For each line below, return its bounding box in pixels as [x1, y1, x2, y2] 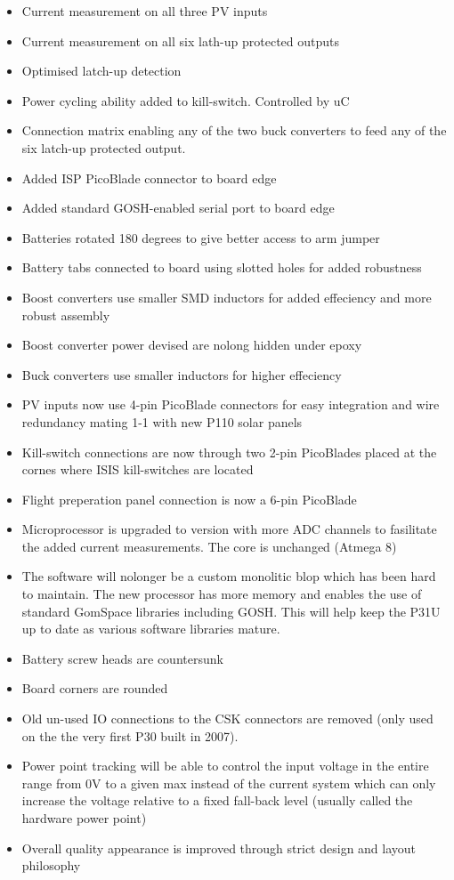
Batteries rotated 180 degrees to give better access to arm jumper [21, 228, 380, 246]
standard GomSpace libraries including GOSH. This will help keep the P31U [21, 601, 441, 620]
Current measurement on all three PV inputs [21, 2, 268, 20]
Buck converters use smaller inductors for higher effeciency [21, 365, 342, 383]
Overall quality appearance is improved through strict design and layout [21, 838, 417, 857]
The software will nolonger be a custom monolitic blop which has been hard [21, 567, 436, 585]
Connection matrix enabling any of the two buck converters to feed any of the [21, 121, 447, 140]
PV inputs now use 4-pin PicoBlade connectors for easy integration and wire [21, 395, 440, 414]
